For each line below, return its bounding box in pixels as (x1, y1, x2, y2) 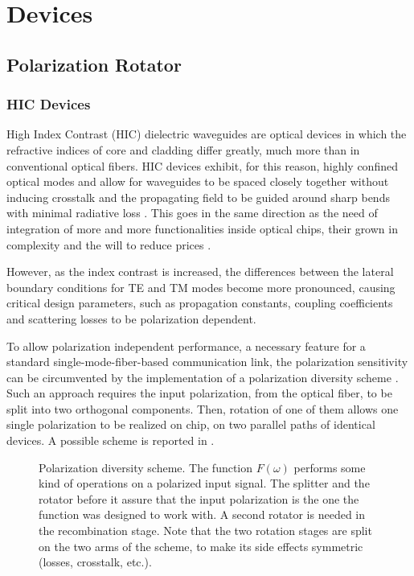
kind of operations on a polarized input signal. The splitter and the (39, 475, 370, 492)
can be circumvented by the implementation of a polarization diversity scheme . (6, 368, 399, 385)
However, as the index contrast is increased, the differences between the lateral (6, 263, 394, 280)
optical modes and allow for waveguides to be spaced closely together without (6, 173, 389, 190)
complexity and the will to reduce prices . (6, 236, 211, 253)
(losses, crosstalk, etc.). (39, 553, 152, 570)
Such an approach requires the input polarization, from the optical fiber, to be (6, 385, 392, 401)
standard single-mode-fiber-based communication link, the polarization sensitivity (6, 353, 408, 370)
